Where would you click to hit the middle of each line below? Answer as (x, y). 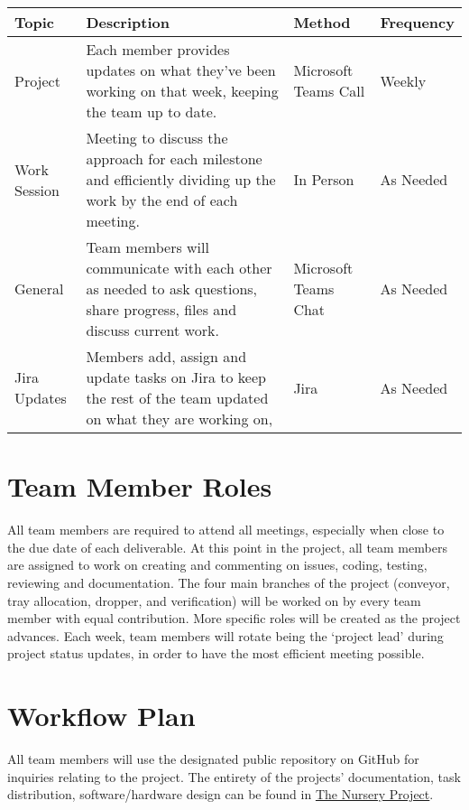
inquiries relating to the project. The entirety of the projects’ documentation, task (234, 776)
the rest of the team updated (177, 398)
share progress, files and (161, 309)
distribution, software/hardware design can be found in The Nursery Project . (221, 794)
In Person (324, 179)
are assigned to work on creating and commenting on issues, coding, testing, (217, 565)
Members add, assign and (166, 356)
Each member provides (158, 49)
